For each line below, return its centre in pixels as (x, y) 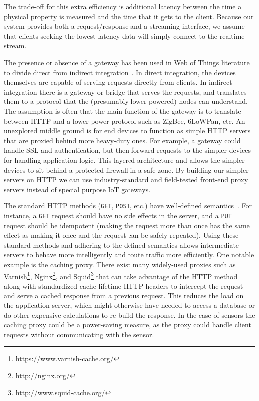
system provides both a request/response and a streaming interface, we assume (124, 26)
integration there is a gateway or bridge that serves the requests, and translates (125, 91)
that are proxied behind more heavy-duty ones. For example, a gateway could (122, 140)
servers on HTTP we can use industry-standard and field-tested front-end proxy (126, 179)
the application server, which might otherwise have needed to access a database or (129, 305)
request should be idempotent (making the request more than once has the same (127, 225)
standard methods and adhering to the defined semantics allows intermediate (122, 245)
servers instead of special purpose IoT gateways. (77, 189)
